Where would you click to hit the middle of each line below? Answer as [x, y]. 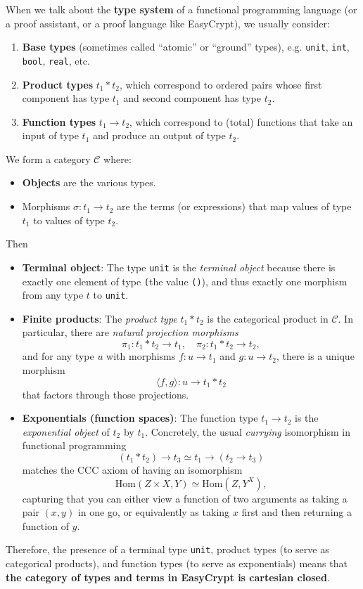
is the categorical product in [268, 318]
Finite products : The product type [100, 318]
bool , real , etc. [56, 60]
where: [117, 158]
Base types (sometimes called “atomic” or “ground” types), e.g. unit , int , [186, 47]
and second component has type [192, 98]
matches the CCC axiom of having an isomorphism [132, 470]
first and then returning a [297, 512]
